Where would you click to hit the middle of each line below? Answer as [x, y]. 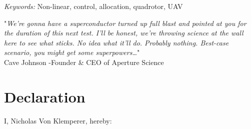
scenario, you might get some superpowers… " [72, 52]
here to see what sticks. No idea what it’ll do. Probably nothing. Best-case [116, 42]
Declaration [45, 96]
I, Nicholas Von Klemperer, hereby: [58, 120]
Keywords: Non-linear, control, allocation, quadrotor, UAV [93, 6]
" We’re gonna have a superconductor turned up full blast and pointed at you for [125, 23]
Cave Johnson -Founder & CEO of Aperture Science [84, 62]
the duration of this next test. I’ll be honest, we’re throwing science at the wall [124, 33]
